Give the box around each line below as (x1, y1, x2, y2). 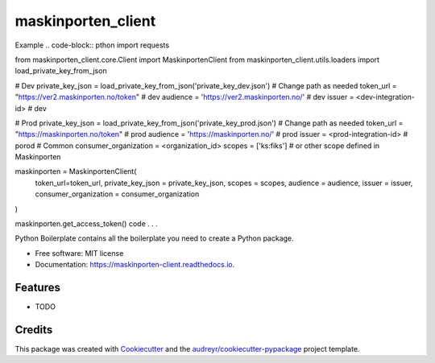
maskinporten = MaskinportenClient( (14, 167, 137, 176)
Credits (14, 323, 53, 336)
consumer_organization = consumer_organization (35, 189, 200, 199)
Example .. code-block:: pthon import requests (14, 40, 169, 50)
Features (14, 281, 60, 294)
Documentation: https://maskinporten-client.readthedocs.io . (35, 260, 235, 270)
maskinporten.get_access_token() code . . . (14, 219, 158, 229)
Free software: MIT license (35, 248, 124, 258)
